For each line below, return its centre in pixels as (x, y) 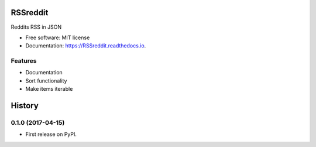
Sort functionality (46, 81)
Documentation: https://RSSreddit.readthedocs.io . (86, 46)
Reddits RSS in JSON (36, 27)
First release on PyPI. (51, 134)
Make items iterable (49, 89)
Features (24, 61)
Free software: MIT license (58, 37)
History (25, 106)
